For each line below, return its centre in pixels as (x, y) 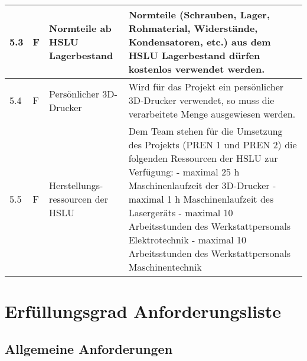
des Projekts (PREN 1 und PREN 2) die (213, 144)
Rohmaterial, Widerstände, (193, 28)
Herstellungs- (76, 185)
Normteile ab (80, 28)
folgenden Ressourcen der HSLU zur (203, 158)
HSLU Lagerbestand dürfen (194, 55)
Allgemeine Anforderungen (89, 348)
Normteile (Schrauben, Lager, (199, 14)
